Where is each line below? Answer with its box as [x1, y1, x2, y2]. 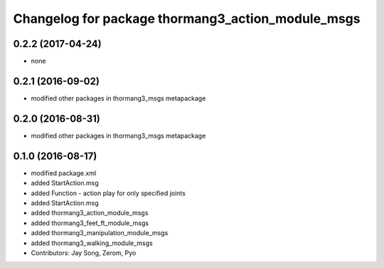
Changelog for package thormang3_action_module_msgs [13, 11, 361, 26]
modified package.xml [31, 168, 97, 177]
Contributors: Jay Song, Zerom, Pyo [31, 248, 137, 257]
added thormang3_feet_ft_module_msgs [31, 218, 149, 227]
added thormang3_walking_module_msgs [31, 239, 153, 247]
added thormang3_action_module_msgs [31, 209, 149, 217]
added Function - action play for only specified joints [31, 189, 186, 197]
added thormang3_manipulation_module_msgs [31, 229, 169, 237]
